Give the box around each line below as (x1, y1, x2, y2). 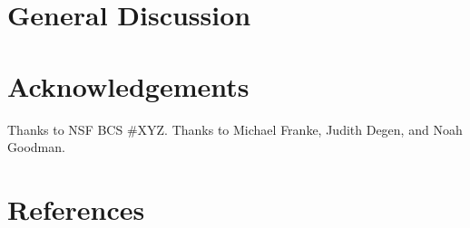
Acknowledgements (7, 67, 250, 104)
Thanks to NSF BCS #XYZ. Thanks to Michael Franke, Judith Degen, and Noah (7, 119, 463, 138)
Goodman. (7, 138, 65, 157)
